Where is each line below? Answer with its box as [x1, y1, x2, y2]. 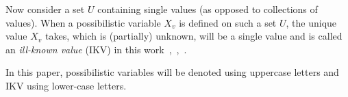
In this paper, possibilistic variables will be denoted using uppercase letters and [5, 65, 339, 79]
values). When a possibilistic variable [5, 15, 161, 29]
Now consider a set [5, 2, 85, 16]
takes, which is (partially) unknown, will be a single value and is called [45, 29, 343, 43]
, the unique [286, 15, 337, 29]
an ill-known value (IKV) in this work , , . [5, 42, 187, 56]
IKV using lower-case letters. [5, 78, 127, 92]
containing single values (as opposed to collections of [97, 2, 318, 16]
